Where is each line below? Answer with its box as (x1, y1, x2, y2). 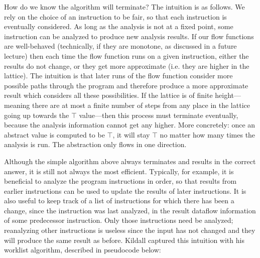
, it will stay (112, 129, 150, 140)
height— (215, 90, 241, 100)
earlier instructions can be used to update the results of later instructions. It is (4, 185, 246, 196)
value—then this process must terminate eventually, (79, 109, 238, 120)
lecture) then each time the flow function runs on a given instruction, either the (4, 50, 249, 61)
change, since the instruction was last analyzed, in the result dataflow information (4, 205, 256, 215)
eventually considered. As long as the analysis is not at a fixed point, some (4, 21, 233, 32)
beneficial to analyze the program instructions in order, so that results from (4, 176, 237, 186)
